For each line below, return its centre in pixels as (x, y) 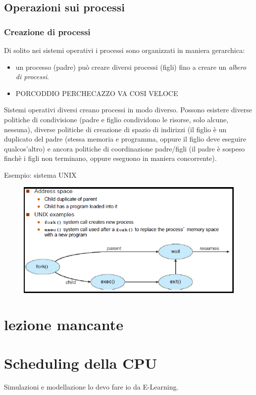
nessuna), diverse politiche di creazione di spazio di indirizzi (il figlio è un (115, 129)
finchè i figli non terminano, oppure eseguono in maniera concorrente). (110, 158)
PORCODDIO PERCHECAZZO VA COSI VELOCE (97, 93)
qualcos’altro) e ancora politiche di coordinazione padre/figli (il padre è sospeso (125, 148)
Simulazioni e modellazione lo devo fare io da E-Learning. (91, 386)
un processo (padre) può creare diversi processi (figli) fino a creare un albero (131, 67)
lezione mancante (64, 324)
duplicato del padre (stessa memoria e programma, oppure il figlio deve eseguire (125, 139)
